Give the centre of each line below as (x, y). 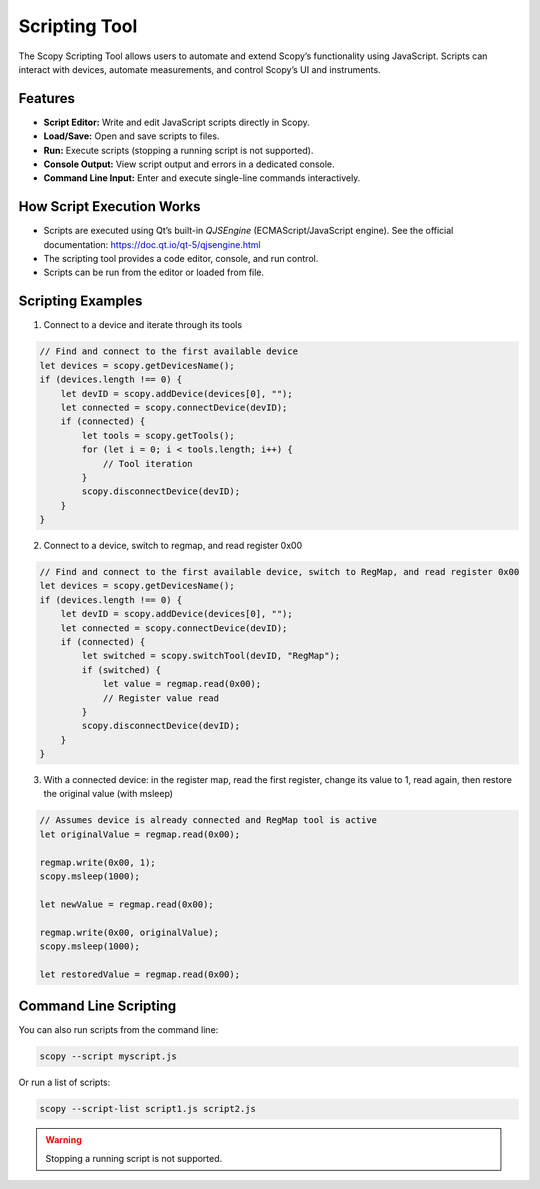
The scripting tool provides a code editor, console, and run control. (181, 259)
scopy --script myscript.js (108, 1056)
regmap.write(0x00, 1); (98, 862)
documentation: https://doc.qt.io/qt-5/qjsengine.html (152, 244)
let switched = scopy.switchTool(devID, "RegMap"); (211, 656)
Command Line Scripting (97, 1006)
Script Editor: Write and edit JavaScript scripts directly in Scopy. (176, 122)
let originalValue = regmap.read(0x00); (139, 834)
